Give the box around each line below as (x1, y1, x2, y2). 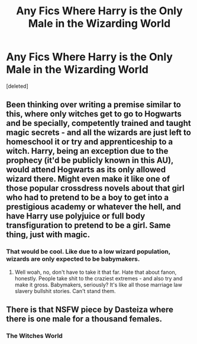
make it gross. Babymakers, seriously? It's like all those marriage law (14, 281, 182, 288)
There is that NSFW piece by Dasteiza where (6, 305, 173, 315)
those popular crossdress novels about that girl (6, 183, 185, 194)
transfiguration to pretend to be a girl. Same (6, 220, 171, 231)
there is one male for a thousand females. (6, 314, 163, 324)
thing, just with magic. (6, 230, 91, 240)
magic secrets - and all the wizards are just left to (6, 128, 191, 138)
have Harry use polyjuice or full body (6, 211, 146, 221)
